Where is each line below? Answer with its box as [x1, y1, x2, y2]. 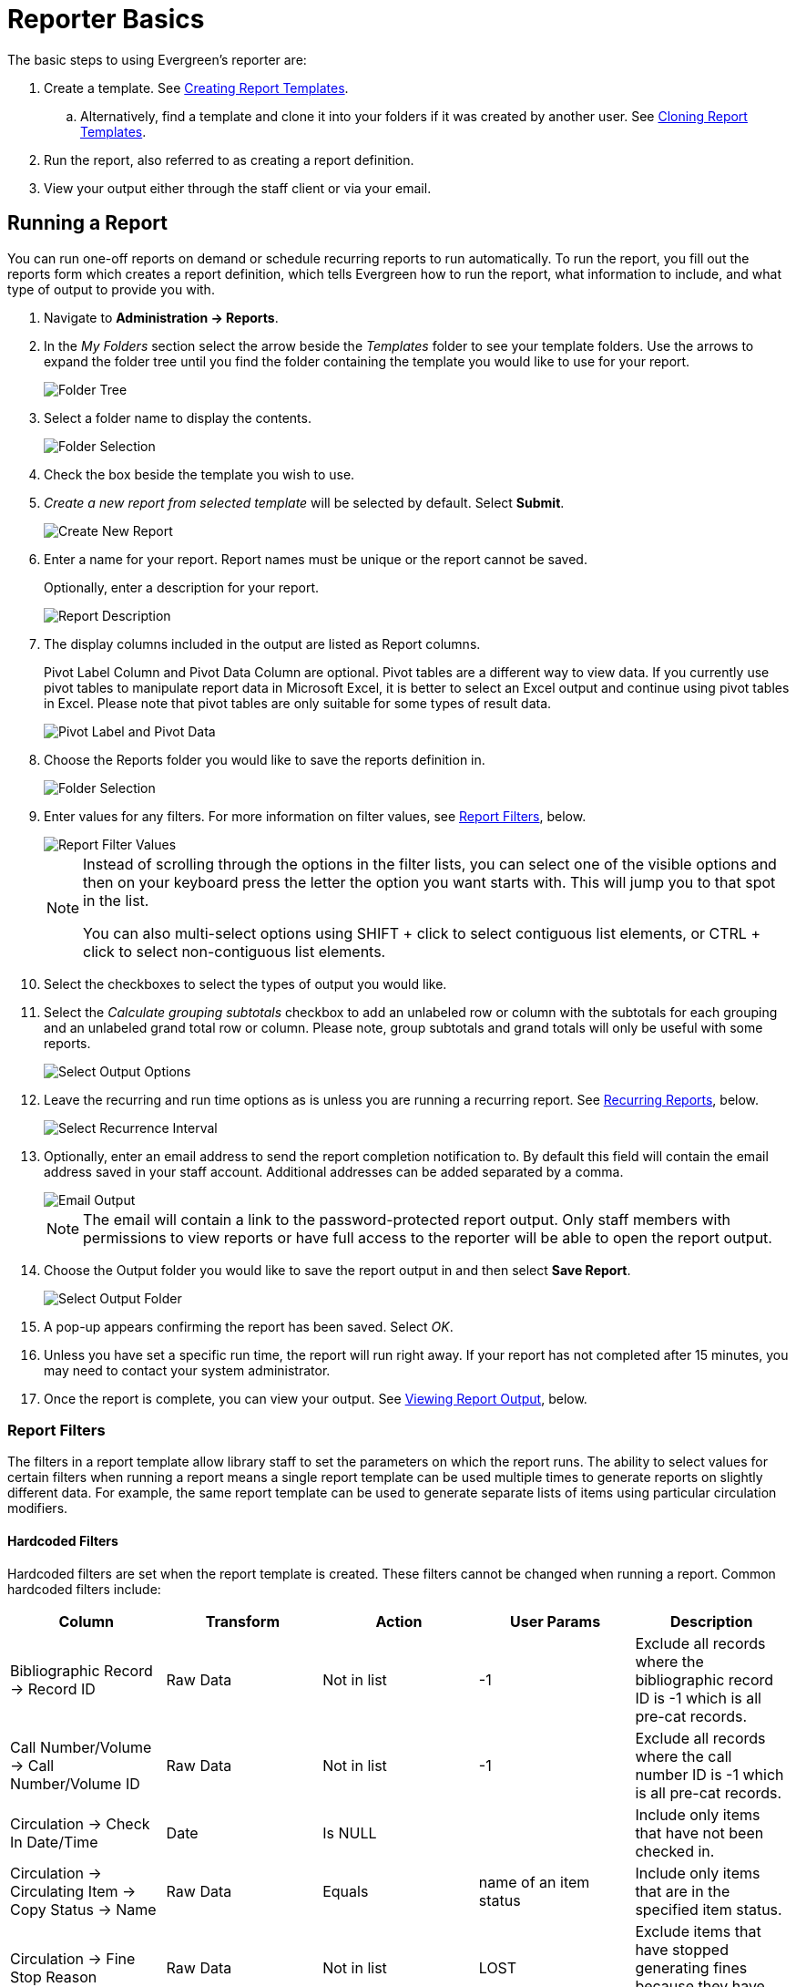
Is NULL [322, 1823, 377, 1842]
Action [375, 1611, 423, 1631]
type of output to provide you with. [7, 281, 215, 297]
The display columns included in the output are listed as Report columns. [44, 635, 481, 652]
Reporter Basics [7, 4, 205, 35]
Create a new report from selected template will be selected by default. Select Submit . [44, 494, 565, 510]
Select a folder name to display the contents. [44, 409, 311, 426]
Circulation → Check [10, 1814, 150, 1833]
